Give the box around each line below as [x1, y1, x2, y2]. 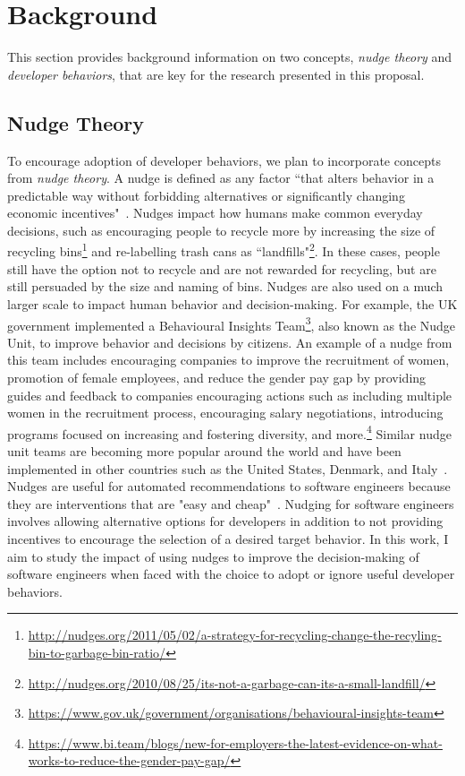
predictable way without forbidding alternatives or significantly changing [7, 185, 405, 204]
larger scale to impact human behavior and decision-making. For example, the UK [7, 294, 458, 313]
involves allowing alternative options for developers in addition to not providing [7, 512, 444, 530]
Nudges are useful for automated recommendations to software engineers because [7, 477, 451, 496]
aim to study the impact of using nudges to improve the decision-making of [7, 547, 419, 565]
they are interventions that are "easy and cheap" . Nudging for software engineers [7, 494, 454, 513]
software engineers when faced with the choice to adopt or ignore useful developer [7, 565, 455, 583]
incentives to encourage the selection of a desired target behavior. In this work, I [7, 529, 449, 548]
